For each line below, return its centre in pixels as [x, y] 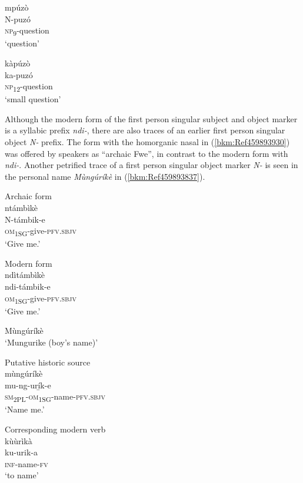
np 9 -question [27, 31]
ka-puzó [19, 74]
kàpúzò [18, 63]
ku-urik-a [21, 452]
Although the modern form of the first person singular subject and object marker [151, 118]
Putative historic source [48, 362]
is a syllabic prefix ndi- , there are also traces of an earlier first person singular [145, 130]
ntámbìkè [21, 207]
